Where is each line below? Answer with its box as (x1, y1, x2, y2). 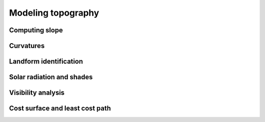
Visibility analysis (9, 89, 65, 97)
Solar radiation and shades (9, 73, 93, 81)
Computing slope (9, 26, 63, 34)
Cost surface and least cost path (9, 104, 111, 113)
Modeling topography (9, 7, 99, 18)
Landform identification (9, 57, 83, 66)
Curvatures (9, 42, 45, 50)
